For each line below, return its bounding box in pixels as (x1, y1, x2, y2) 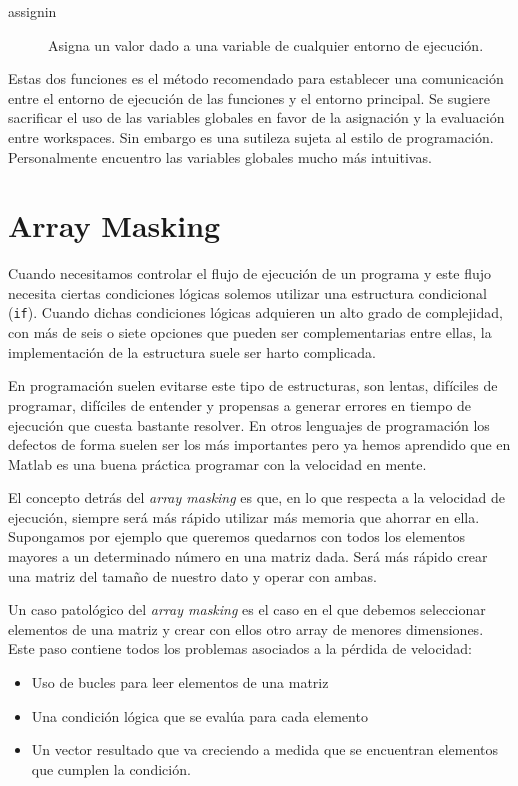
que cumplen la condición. (31, 758, 191, 779)
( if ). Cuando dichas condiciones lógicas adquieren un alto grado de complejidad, (8, 302, 503, 323)
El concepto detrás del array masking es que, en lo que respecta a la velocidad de (8, 487, 505, 508)
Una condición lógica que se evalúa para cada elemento (31, 705, 368, 726)
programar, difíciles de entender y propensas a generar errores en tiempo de (8, 394, 472, 415)
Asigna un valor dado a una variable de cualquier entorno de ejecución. (48, 34, 484, 55)
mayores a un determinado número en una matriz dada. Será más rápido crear (8, 546, 488, 567)
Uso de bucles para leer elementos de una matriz (31, 672, 329, 693)
